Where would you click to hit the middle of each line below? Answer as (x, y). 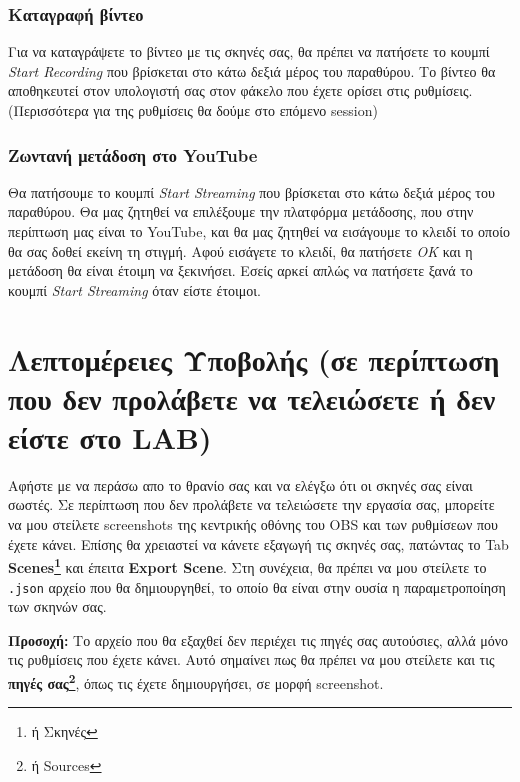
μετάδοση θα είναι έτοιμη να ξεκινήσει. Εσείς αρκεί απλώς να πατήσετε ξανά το (240, 270)
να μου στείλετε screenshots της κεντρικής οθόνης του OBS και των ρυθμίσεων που (253, 524)
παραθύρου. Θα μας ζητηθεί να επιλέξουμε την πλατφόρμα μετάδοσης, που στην (241, 211)
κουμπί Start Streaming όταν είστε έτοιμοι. (134, 289)
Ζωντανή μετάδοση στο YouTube (133, 154)
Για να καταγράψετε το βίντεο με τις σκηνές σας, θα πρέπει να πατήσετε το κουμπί (249, 51)
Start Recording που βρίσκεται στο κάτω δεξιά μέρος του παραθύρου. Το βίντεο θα (252, 70)
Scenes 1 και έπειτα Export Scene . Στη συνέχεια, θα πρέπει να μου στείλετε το (247, 565)
